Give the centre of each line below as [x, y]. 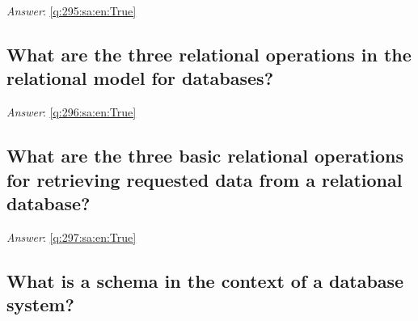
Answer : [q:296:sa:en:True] [72, 112]
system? [40, 304]
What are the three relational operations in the [209, 54]
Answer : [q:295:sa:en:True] [72, 11]
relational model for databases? [140, 78]
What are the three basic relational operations [205, 156]
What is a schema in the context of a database [205, 280]
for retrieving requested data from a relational [205, 179]
